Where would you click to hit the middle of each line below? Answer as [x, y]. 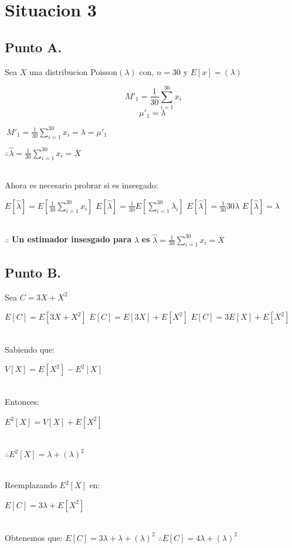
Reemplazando [31, 485]
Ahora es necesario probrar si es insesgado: [82, 185]
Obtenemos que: [34, 537]
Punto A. [33, 47]
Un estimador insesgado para [72, 239]
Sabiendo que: [30, 349]
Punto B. [33, 272]
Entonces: [22, 401]
